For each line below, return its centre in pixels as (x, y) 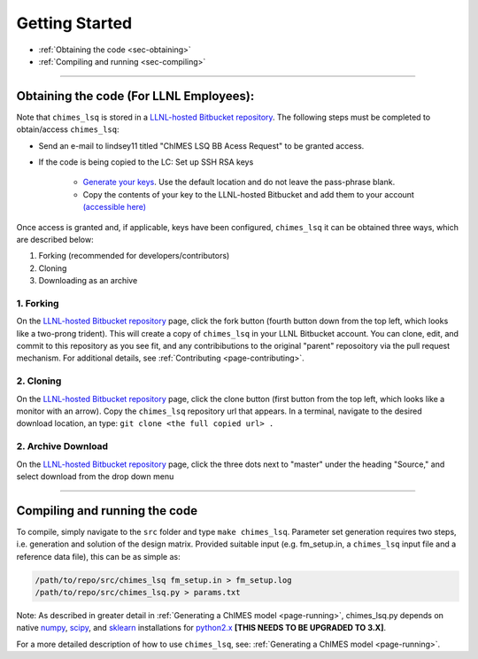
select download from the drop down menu (95, 476)
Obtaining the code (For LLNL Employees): (135, 96)
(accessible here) (114, 207)
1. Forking (38, 303)
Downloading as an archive (88, 281)
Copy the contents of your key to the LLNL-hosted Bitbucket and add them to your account (249, 194)
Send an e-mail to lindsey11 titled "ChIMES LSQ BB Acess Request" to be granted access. (201, 145)
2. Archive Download (62, 446)
